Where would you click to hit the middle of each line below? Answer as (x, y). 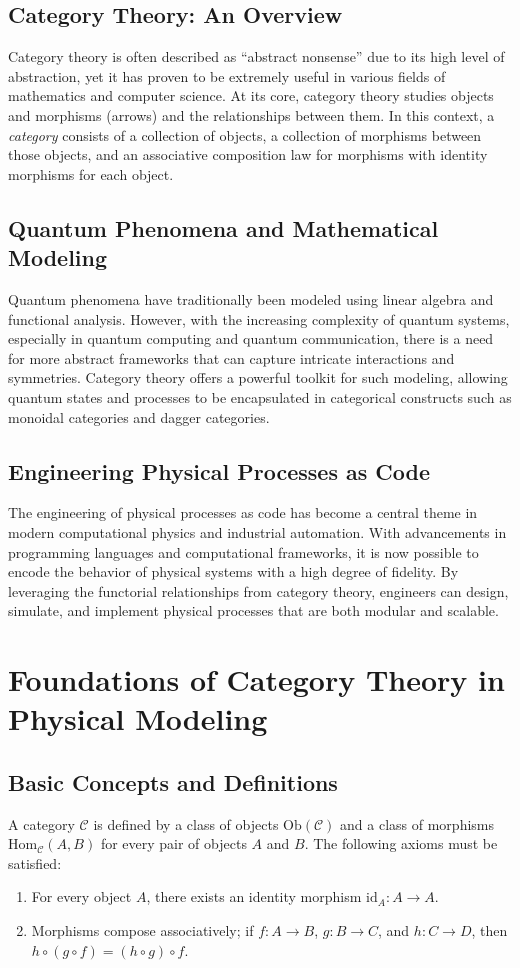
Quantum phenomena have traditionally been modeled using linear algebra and (251, 298)
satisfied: (35, 862)
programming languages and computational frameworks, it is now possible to (243, 551)
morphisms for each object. (91, 173)
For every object (81, 896)
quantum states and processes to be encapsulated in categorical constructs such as (260, 396)
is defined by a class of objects (186, 823)
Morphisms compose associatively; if (142, 930)
